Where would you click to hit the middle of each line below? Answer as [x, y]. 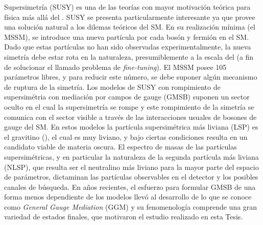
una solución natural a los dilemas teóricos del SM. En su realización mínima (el [130, 27]
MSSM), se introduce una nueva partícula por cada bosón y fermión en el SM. [127, 36]
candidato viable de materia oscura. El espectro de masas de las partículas [121, 147]
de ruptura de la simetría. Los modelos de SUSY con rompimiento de [112, 86]
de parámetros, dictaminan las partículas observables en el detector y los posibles [131, 177]
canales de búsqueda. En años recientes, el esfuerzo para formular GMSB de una [130, 186]
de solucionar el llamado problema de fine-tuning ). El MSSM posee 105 [115, 67]
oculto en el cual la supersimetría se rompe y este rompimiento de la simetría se [129, 106]
